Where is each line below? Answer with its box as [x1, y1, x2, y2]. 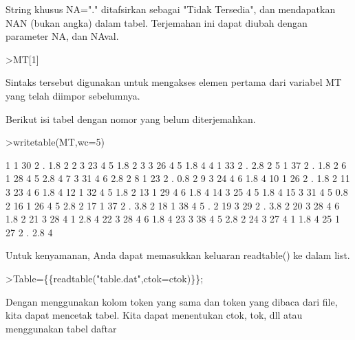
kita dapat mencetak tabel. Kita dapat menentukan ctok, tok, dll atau [6, 308, 303, 322]
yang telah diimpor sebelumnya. [6, 88, 140, 102]
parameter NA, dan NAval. [6, 29, 119, 43]
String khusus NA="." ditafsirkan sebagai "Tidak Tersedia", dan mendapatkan [6, 2, 336, 16]
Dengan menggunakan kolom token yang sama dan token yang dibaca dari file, [6, 294, 338, 308]
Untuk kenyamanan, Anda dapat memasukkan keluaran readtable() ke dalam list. [6, 248, 350, 262]
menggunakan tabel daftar [6, 321, 117, 335]
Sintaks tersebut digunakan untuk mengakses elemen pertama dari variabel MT [6, 75, 342, 89]
